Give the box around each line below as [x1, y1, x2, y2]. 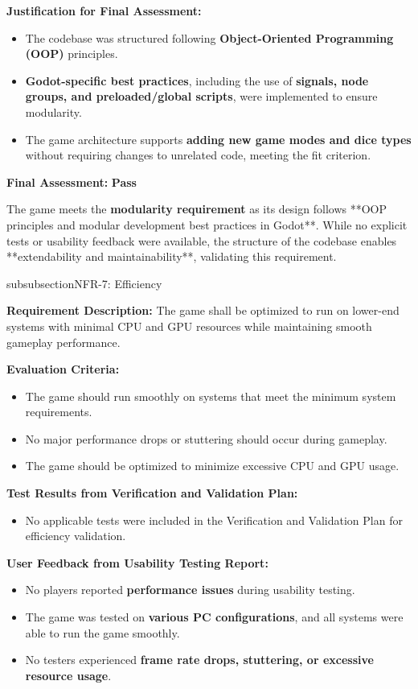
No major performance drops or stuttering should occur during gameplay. [25, 430, 387, 447]
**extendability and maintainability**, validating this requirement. [6, 248, 337, 265]
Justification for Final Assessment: [6, 2, 202, 19]
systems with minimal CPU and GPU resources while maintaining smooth [6, 317, 372, 334]
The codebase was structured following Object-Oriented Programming [25, 29, 394, 46]
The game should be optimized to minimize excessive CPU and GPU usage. [25, 457, 400, 474]
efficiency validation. [25, 527, 126, 544]
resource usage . [25, 666, 112, 683]
